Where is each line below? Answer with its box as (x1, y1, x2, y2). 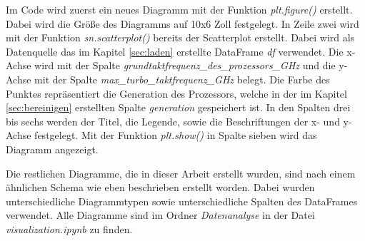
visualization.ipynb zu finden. (6, 221, 133, 236)
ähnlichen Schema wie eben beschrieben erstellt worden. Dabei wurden (6, 180, 315, 195)
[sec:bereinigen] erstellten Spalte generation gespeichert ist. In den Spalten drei (6, 100, 351, 115)
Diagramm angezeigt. (6, 141, 99, 156)
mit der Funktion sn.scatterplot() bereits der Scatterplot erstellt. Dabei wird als (6, 30, 355, 45)
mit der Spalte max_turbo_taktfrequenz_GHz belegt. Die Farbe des (34, 71, 330, 86)
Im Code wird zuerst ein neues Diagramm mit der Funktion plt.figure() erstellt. (6, 2, 353, 16)
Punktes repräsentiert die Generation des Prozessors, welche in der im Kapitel (6, 86, 347, 101)
